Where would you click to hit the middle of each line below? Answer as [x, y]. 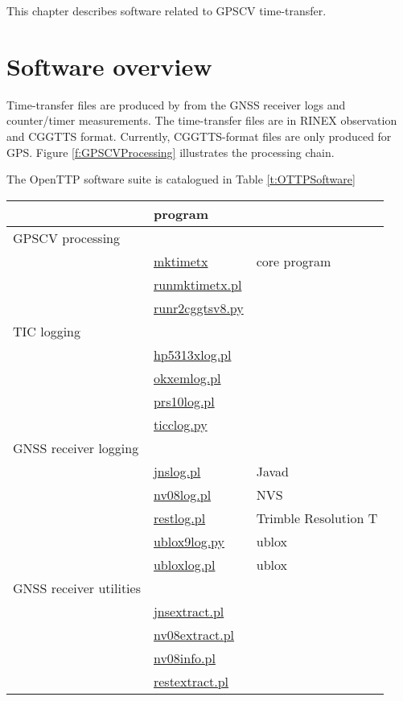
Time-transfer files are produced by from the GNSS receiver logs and [176, 104]
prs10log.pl [184, 401]
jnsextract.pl [189, 611]
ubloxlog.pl [184, 564]
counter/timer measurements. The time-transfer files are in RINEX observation [202, 120]
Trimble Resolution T [317, 518]
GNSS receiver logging [76, 447]
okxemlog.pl [187, 377]
